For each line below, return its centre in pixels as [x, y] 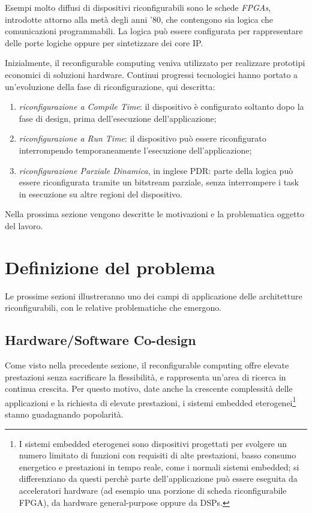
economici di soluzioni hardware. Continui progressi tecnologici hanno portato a [151, 74]
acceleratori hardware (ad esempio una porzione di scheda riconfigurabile [153, 490]
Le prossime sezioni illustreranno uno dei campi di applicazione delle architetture [154, 295]
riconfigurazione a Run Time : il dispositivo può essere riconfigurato [142, 138]
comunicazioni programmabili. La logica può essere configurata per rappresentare [154, 31]
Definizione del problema [110, 267]
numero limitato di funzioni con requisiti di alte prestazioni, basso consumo [157, 455]
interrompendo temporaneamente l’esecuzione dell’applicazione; [135, 150]
